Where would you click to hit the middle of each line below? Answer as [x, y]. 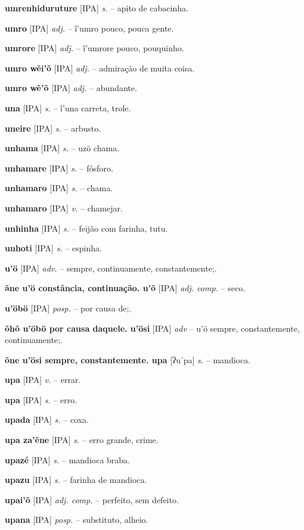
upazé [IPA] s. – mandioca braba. [67, 459]
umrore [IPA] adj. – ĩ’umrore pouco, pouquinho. [94, 48]
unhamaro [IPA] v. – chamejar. [64, 208]
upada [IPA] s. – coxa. [47, 420]
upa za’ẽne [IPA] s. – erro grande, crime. [82, 440]
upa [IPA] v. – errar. [43, 380]
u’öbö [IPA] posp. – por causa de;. [68, 308]
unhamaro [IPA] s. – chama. [59, 188]
